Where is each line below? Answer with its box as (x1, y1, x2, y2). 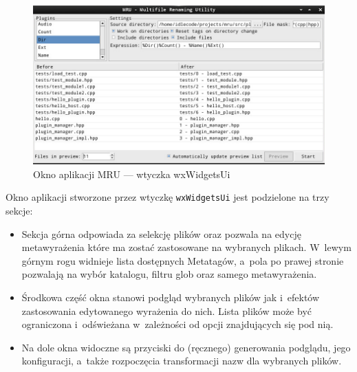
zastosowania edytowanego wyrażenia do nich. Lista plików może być (21, 303, 312, 318)
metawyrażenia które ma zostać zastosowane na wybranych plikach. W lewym (21, 240, 351, 254)
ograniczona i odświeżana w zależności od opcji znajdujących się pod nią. (21, 317, 334, 331)
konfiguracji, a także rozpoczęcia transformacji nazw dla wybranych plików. (21, 353, 342, 368)
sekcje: (6, 204, 33, 218)
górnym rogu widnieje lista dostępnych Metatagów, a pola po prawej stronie (21, 253, 344, 267)
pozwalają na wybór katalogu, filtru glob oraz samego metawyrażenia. (21, 267, 317, 281)
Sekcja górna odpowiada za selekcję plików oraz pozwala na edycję (21, 226, 301, 241)
